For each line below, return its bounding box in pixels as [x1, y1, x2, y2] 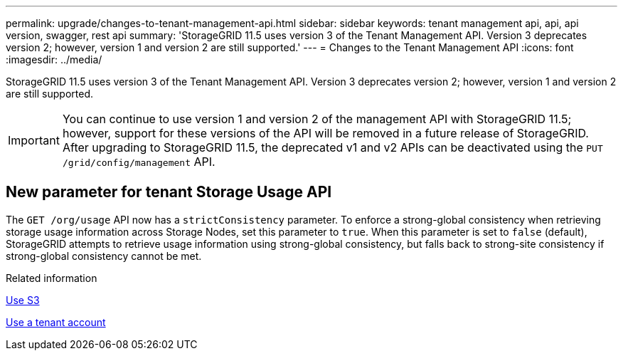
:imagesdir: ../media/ [6, 53, 102, 66]
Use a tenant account [6, 315, 106, 328]
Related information [6, 271, 97, 284]
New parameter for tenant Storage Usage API [6, 183, 332, 201]
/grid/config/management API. [62, 155, 215, 169]
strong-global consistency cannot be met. [6, 249, 202, 262]
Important [8, 133, 60, 147]
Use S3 [6, 293, 40, 306]
